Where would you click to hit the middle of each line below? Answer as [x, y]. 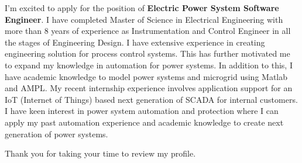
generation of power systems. [56, 133]
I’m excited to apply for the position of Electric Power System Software [142, 8]
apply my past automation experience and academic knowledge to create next [144, 122]
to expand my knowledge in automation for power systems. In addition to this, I [149, 65]
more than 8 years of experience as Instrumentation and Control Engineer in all [148, 31]
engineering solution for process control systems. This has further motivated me [147, 53]
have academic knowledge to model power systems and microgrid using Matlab [146, 76]
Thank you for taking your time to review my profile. [100, 153]
